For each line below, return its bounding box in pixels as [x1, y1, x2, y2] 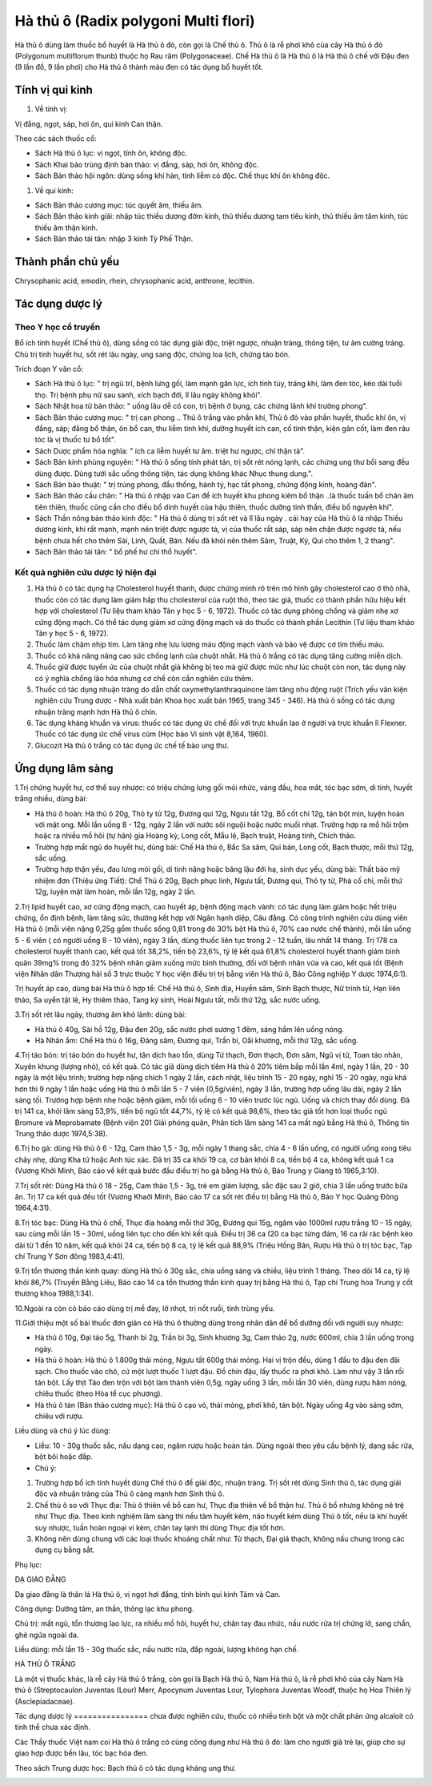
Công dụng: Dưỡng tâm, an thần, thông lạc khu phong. [14, 1603, 194, 1614]
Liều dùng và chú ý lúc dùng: [14, 1426, 111, 1436]
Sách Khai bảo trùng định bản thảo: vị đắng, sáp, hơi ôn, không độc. [34, 159, 259, 169]
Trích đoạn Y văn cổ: [14, 364, 84, 373]
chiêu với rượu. [34, 1411, 84, 1421]
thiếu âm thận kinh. [34, 223, 98, 232]
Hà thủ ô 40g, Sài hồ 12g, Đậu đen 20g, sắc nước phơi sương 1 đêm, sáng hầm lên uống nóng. [34, 1024, 344, 1034]
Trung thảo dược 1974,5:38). [14, 1129, 108, 1139]
